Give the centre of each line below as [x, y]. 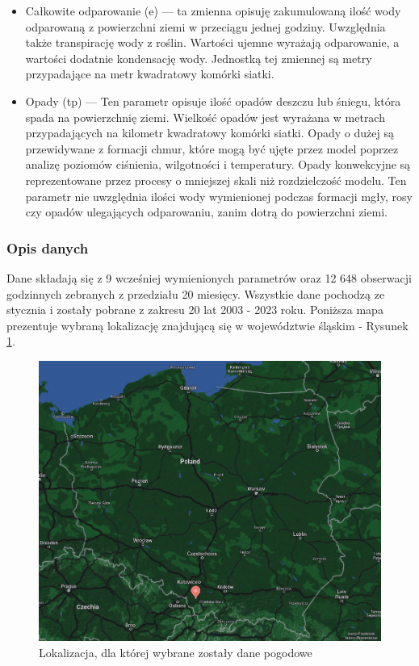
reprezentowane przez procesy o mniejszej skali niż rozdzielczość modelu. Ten [216, 180]
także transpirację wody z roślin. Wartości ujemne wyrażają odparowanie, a [212, 42]
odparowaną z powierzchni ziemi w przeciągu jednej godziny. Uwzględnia [205, 26]
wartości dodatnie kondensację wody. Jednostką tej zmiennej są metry [199, 58]
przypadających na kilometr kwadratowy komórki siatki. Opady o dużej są [209, 133]
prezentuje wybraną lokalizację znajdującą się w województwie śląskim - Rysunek [207, 325]
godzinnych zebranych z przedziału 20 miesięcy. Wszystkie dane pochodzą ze [196, 293]
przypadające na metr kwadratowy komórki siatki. [150, 74]
